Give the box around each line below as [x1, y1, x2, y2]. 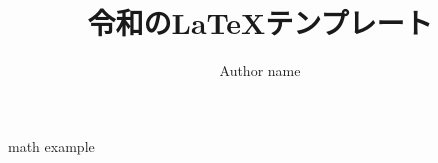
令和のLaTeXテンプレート [87, 2, 433, 43]
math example [8, 135, 95, 156]
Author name [219, 60, 301, 81]
